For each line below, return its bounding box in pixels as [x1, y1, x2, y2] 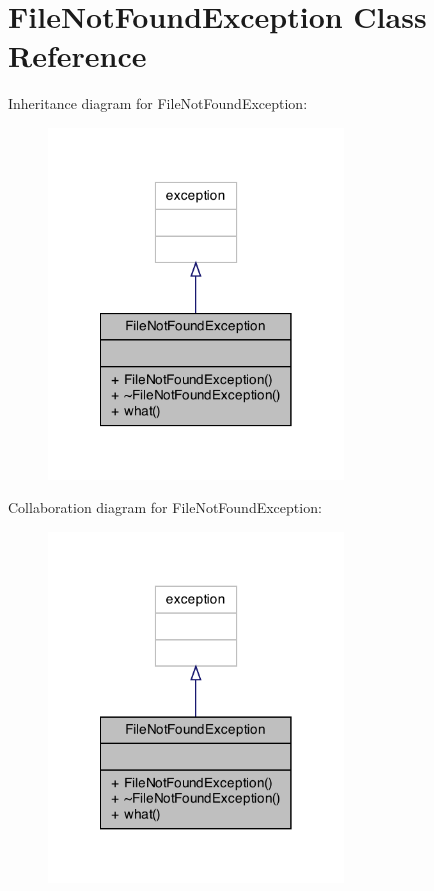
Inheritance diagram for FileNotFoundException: [8, 93, 308, 114]
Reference [8, 35, 147, 76]
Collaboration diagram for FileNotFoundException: [8, 497, 322, 518]
